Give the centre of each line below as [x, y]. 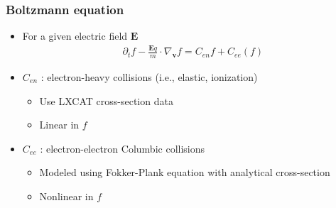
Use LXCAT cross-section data [106, 100]
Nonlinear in [66, 196]
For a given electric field [75, 36]
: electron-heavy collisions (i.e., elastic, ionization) [149, 76]
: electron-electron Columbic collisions [123, 148]
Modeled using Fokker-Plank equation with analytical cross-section [185, 172]
